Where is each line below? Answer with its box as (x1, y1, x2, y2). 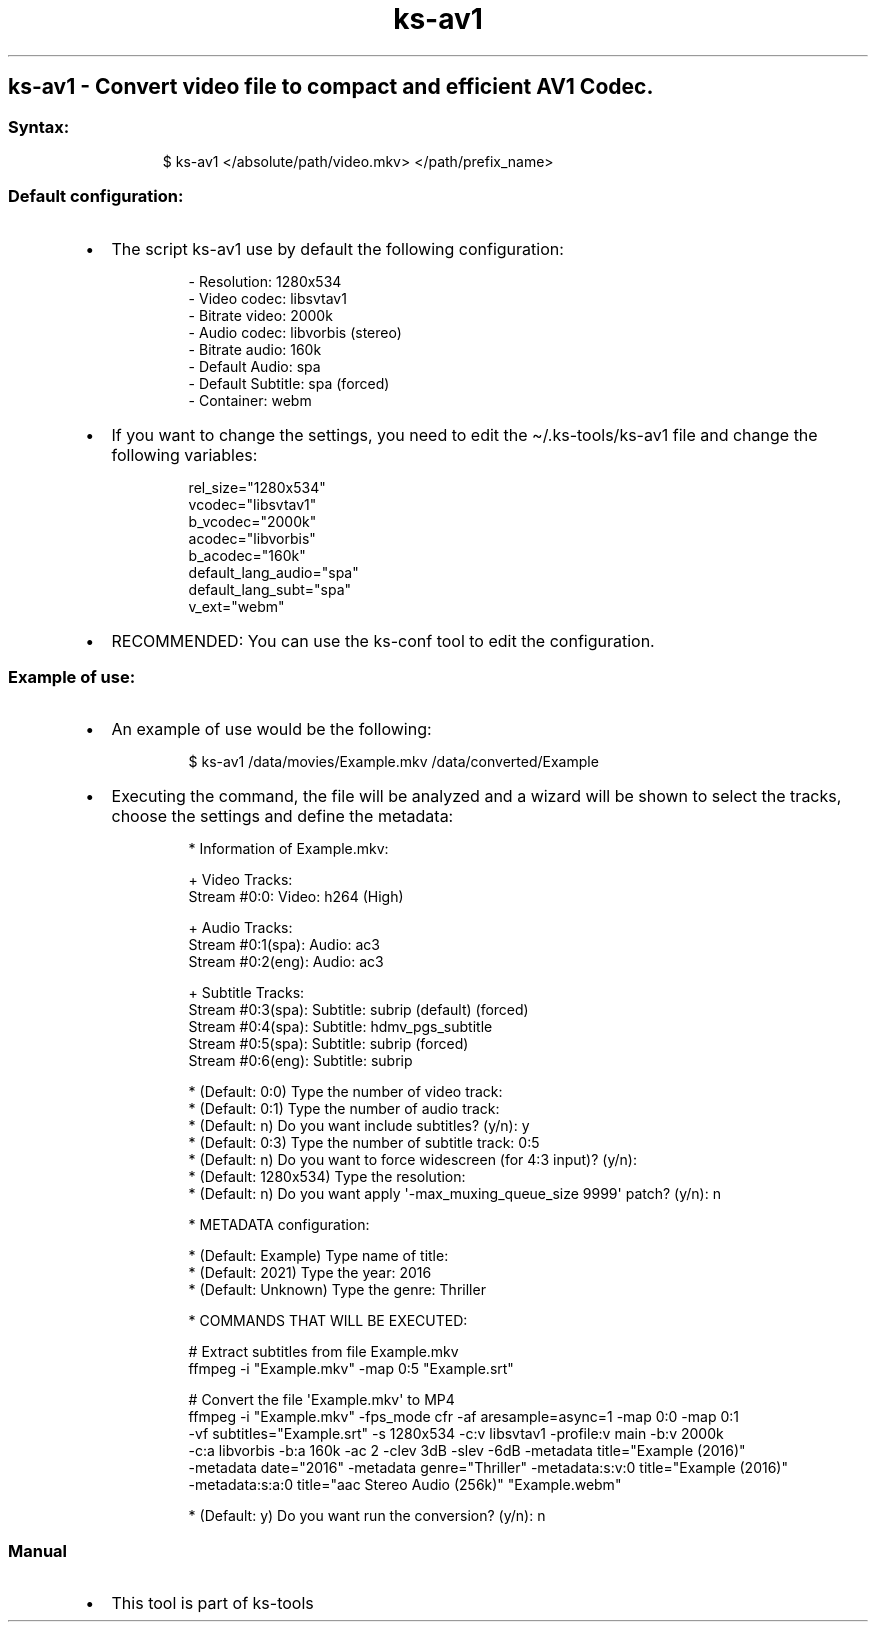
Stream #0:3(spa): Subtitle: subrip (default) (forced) (188, 1001, 529, 1019)
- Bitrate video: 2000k (188, 306, 333, 324)
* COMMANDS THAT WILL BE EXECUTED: (188, 1312, 468, 1330)
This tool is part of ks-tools (111, 1593, 314, 1614)
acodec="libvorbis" (188, 529, 316, 547)
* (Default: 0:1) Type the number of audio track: (188, 1100, 500, 1118)
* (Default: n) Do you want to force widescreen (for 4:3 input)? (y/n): (188, 1151, 637, 1169)
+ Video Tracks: (188, 871, 293, 889)
